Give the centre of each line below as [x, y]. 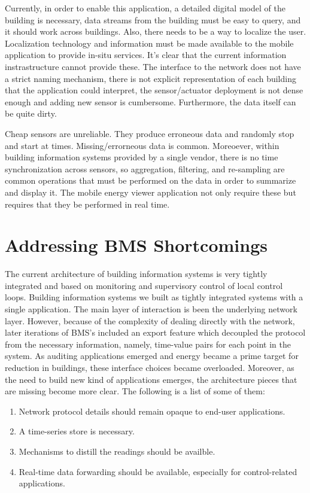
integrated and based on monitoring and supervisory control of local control [144, 285]
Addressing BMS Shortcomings [136, 245]
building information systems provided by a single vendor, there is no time [142, 157]
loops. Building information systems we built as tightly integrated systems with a [154, 297]
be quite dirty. [31, 113]
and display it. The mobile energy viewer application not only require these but [151, 192]
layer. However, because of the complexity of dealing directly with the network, [150, 320]
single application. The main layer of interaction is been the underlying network [151, 309]
